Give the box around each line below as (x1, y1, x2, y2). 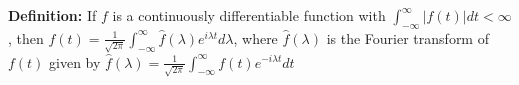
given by (49, 51, 101, 72)
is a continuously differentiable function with (112, 5, 386, 25)
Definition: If (8, 5, 97, 25)
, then (8, 27, 44, 48)
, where (233, 27, 278, 48)
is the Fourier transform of (326, 27, 489, 48)
